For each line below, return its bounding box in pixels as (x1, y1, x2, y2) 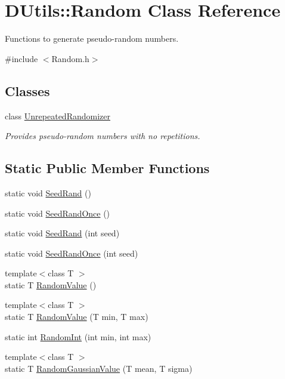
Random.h (51, 52, 89, 64)
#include (5, 52, 38, 64)
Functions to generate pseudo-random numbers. (5, 32, 179, 45)
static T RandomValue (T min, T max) (5, 310, 148, 323)
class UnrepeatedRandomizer (5, 109, 110, 122)
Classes (5, 81, 50, 100)
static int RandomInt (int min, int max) (5, 330, 151, 343)
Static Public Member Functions (5, 159, 210, 177)
